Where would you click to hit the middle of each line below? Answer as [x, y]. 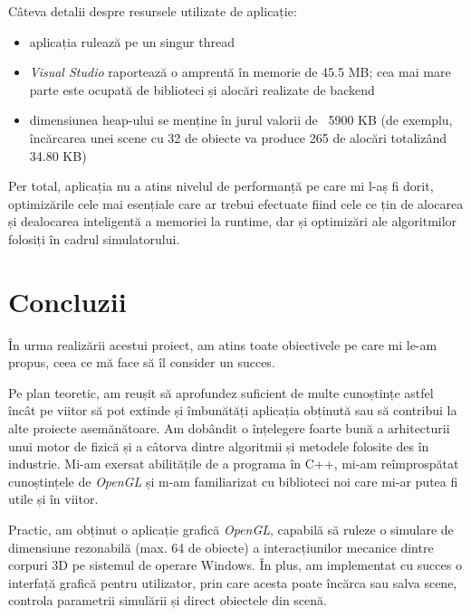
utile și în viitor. [53, 499]
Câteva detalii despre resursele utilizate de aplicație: [153, 11]
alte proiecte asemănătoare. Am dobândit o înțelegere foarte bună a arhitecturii [229, 428]
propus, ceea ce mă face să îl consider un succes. [142, 362]
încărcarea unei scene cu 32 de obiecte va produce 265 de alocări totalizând [238, 137]
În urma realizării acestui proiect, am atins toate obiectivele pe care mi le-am [223, 344]
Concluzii [67, 301]
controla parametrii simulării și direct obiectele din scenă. [168, 600]
